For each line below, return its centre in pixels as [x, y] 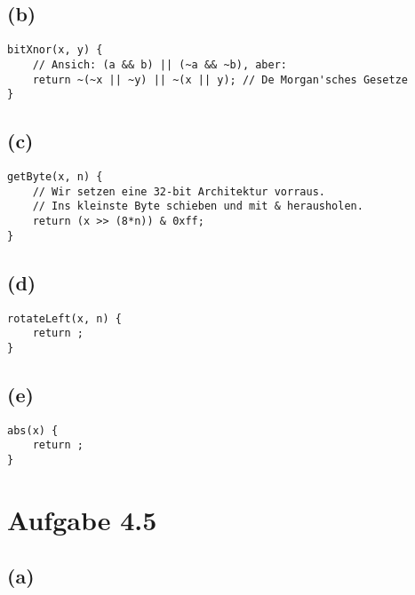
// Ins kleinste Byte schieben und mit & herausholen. [198, 206]
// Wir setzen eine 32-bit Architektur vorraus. [179, 191]
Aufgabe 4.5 [82, 519]
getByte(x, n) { [55, 177]
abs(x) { [33, 430]
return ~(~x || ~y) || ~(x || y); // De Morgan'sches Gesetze [220, 79]
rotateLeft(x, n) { [64, 318]
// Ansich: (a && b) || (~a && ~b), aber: [160, 64]
